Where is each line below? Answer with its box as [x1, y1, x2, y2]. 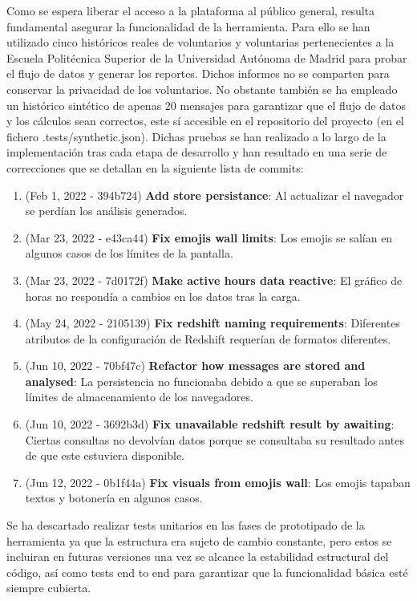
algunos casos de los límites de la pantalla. [25, 245, 233, 262]
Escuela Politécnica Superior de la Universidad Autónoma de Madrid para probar [6, 49, 407, 66]
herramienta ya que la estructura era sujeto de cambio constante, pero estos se [6, 532, 392, 549]
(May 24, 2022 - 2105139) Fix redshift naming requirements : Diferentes [25, 315, 400, 331]
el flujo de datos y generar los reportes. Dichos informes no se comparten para [6, 65, 390, 82]
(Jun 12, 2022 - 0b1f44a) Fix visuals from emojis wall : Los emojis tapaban [25, 473, 411, 490]
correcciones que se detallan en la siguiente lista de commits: [6, 159, 304, 176]
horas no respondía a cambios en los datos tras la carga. [25, 287, 301, 304]
